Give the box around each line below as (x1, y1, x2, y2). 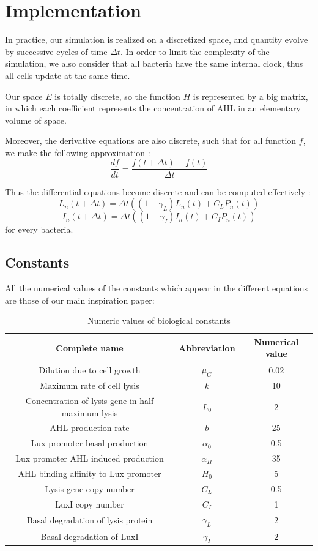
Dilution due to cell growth (39, 363, 141, 376)
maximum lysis (61, 406, 118, 419)
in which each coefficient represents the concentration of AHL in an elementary (5, 102, 301, 114)
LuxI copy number (55, 497, 124, 510)
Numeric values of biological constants (87, 314, 231, 327)
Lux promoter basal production (31, 437, 149, 449)
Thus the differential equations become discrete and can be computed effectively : (5, 185, 311, 198)
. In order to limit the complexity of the (120, 45, 270, 58)
